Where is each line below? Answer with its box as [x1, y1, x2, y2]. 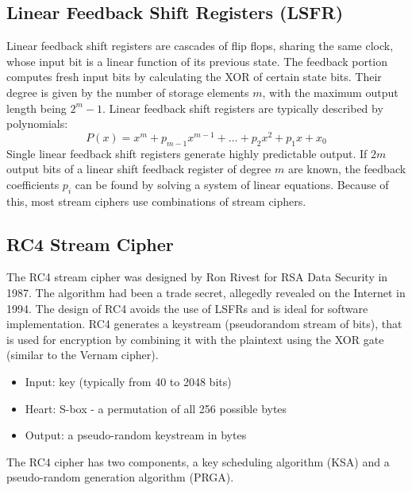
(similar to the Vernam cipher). [6, 346, 159, 363]
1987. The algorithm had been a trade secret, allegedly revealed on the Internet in [6, 284, 406, 301]
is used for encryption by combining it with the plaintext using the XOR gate [6, 331, 384, 347]
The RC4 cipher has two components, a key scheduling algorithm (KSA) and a [6, 453, 390, 470]
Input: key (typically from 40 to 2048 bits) [25, 373, 232, 389]
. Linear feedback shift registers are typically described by [102, 99, 383, 116]
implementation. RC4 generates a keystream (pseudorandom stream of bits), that [6, 315, 402, 332]
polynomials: [6, 115, 68, 132]
